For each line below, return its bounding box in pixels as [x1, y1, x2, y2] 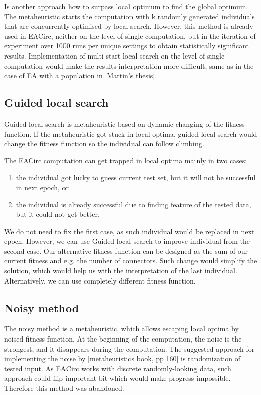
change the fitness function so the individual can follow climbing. [4, 138, 204, 149]
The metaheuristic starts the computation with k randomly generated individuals [4, 11, 255, 21]
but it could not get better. [16, 209, 100, 219]
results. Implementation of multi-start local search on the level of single [4, 50, 225, 61]
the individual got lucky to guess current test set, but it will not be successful [16, 172, 256, 183]
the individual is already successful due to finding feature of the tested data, [16, 199, 251, 209]
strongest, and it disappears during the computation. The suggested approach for [4, 343, 255, 354]
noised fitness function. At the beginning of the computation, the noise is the [4, 333, 242, 344]
